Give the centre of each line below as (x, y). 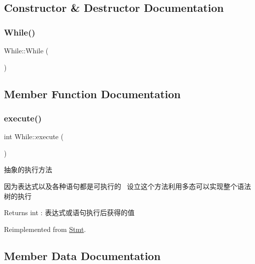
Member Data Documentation (82, 255)
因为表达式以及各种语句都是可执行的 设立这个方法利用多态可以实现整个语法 (127, 186)
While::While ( (26, 50)
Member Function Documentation (93, 94)
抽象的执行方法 (28, 170)
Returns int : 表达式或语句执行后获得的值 (69, 212)
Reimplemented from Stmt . (45, 229)
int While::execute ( (34, 136)
